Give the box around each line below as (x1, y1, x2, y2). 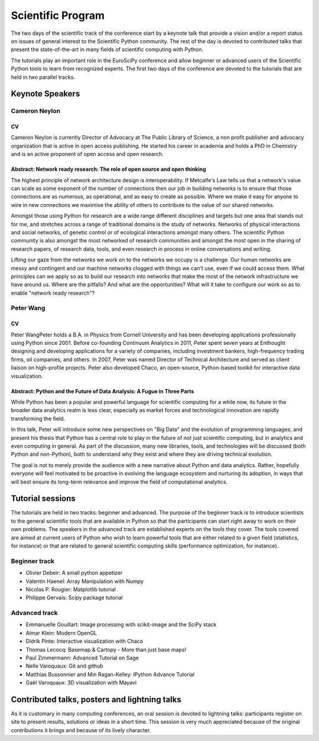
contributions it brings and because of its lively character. (11, 726, 151, 733)
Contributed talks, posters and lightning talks (11, 695, 181, 704)
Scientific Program (11, 9, 105, 22)
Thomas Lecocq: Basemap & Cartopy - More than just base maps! (25, 646, 187, 653)
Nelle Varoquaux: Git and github (25, 662, 103, 669)
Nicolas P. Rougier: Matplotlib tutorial (25, 585, 116, 593)
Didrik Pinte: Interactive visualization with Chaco (25, 638, 144, 645)
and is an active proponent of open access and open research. (11, 151, 164, 158)
